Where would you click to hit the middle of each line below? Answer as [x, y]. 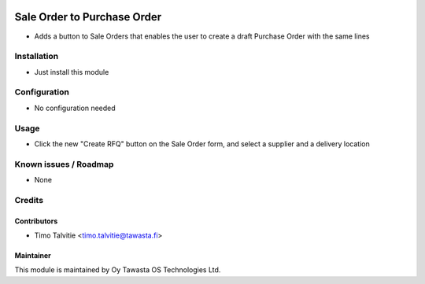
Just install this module [72, 72]
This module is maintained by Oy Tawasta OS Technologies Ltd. [118, 270]
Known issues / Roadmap [64, 164]
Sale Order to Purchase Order [88, 17]
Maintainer [33, 256]
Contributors [36, 221]
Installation [37, 57]
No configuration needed [75, 108]
